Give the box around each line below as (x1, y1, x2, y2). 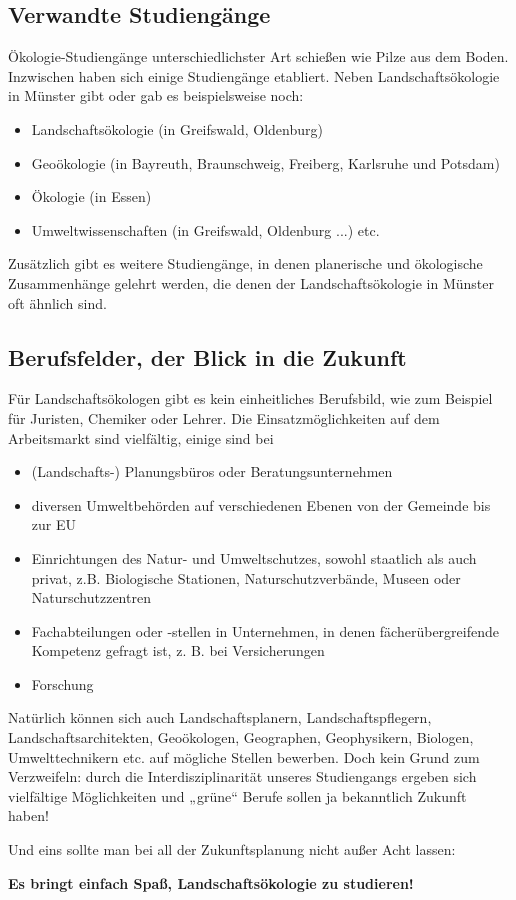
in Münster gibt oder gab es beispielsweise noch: (8, 85, 304, 106)
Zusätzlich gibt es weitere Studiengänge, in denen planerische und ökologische (8, 253, 483, 274)
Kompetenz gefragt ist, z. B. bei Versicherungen (31, 640, 325, 661)
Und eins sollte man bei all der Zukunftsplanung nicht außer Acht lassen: (8, 839, 456, 860)
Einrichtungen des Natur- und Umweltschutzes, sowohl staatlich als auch (31, 547, 477, 568)
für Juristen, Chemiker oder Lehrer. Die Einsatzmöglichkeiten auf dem (8, 407, 440, 428)
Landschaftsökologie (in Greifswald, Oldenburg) (31, 118, 323, 139)
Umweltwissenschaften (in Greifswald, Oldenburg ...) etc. (31, 219, 380, 240)
